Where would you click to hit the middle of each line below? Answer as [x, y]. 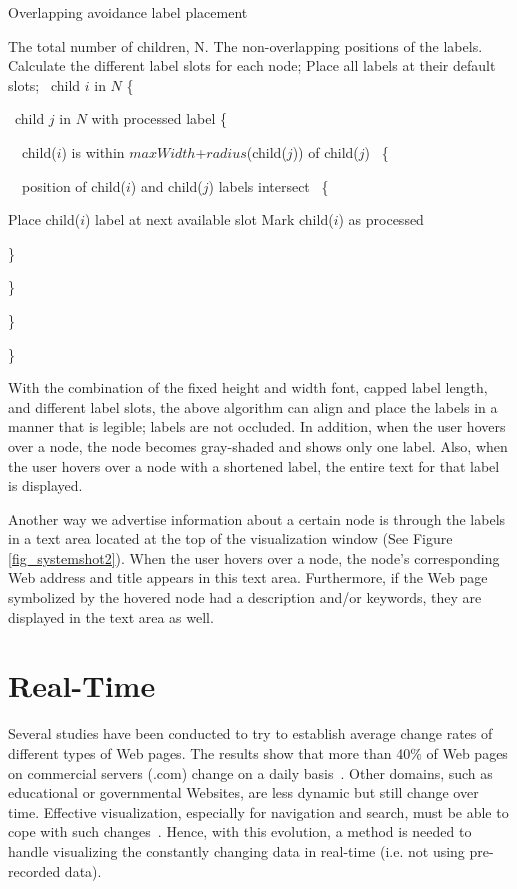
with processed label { [159, 118]
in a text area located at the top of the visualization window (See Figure [230, 538]
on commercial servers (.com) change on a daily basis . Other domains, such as [250, 772]
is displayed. [45, 485]
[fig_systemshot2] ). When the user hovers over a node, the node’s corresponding [254, 557]
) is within [93, 151]
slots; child [44, 84]
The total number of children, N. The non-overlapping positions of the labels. [245, 45]
